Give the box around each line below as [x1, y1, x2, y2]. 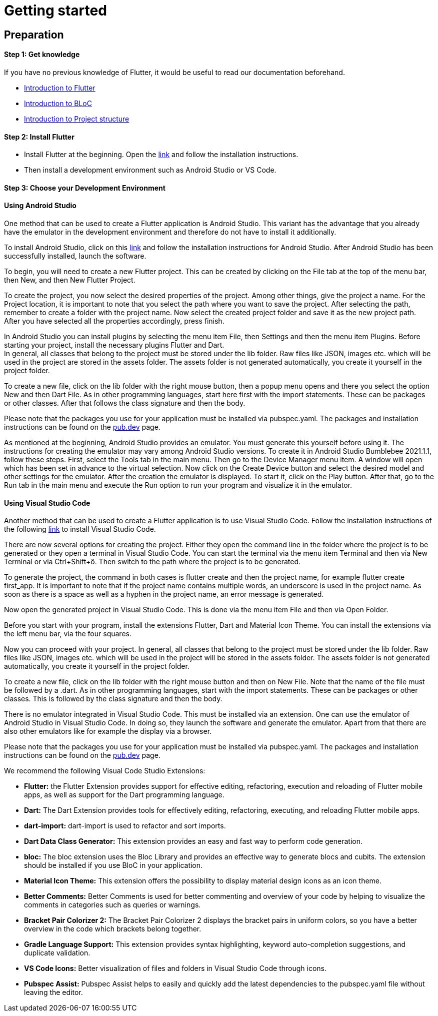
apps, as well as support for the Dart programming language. [24, 790, 224, 799]
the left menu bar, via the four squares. [4, 629, 131, 638]
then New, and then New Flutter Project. [4, 276, 135, 285]
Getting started [4, 2, 107, 19]
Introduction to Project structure [24, 114, 129, 123]
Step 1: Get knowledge [4, 50, 80, 59]
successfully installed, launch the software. [4, 252, 146, 261]
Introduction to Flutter [24, 83, 95, 92]
